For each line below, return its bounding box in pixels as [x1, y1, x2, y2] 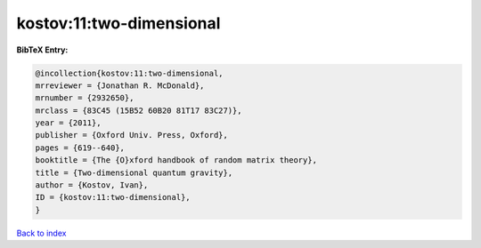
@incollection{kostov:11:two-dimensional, [35, 68, 224, 78]
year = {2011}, [35, 118, 102, 128]
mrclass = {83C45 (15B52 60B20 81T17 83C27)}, [35, 105, 242, 116]
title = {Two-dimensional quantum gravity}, [35, 167, 233, 178]
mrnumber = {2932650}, [35, 93, 135, 103]
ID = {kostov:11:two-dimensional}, [35, 192, 191, 203]
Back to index [16, 228, 67, 238]
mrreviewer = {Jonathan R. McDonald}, [35, 80, 205, 91]
